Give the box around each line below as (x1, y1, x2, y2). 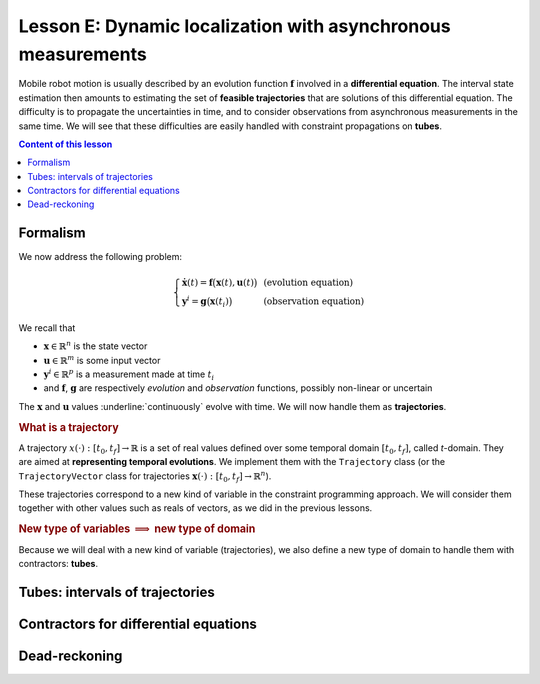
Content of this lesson (18, 138, 113, 150)
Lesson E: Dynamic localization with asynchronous (18, 15, 451, 37)
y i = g (181, 294, 207, 307)
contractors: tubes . (18, 557, 99, 569)
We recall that (18, 321, 76, 334)
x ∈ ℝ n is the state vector (43, 339, 148, 352)
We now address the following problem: (18, 251, 183, 263)
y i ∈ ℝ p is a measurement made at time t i (43, 367, 215, 382)
